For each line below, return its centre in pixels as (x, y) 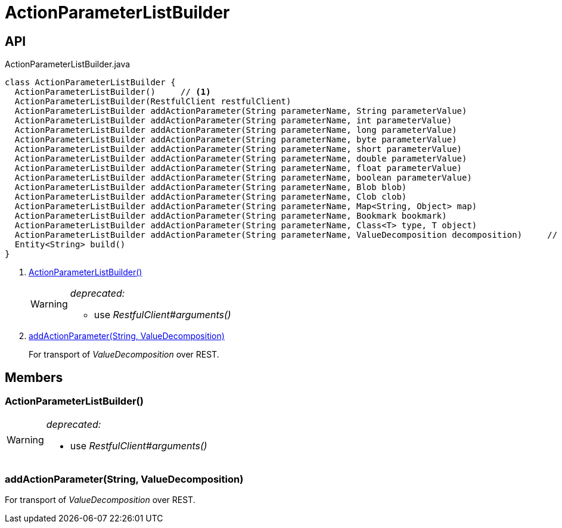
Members (34, 377)
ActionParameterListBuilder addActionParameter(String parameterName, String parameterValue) (241, 111)
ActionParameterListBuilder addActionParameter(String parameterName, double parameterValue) (241, 159)
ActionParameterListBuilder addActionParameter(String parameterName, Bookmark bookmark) (231, 216)
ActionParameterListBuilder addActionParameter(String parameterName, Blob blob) (211, 187)
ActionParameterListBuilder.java (68, 64)
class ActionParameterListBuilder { (90, 83)
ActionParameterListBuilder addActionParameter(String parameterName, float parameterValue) (238, 168)
